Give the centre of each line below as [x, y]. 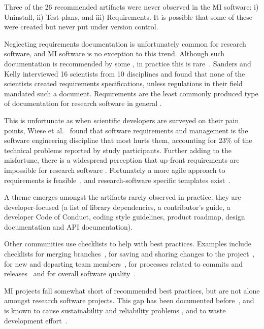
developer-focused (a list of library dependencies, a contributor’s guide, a [117, 207]
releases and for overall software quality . [70, 273]
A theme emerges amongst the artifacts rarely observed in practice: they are [123, 197]
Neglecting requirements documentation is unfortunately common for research [125, 43]
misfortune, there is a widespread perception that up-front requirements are [122, 160]
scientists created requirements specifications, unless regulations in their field [123, 83]
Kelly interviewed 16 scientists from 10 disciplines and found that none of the [125, 73]
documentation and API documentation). [69, 226]
